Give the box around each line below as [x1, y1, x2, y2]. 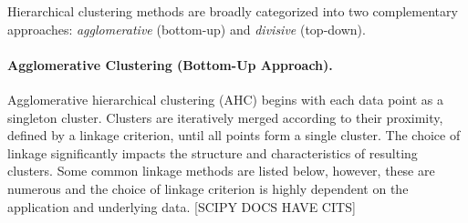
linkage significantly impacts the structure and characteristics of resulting [7, 143, 418, 162]
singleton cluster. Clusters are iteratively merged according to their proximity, [7, 107, 443, 127]
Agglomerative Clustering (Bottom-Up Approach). [7, 55, 333, 74]
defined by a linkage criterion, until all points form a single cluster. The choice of [7, 126, 461, 145]
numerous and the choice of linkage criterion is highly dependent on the [7, 178, 409, 198]
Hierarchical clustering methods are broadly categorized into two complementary [7, 2, 458, 20]
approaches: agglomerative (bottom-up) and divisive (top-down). [7, 19, 366, 38]
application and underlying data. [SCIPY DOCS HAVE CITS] [7, 197, 356, 216]
